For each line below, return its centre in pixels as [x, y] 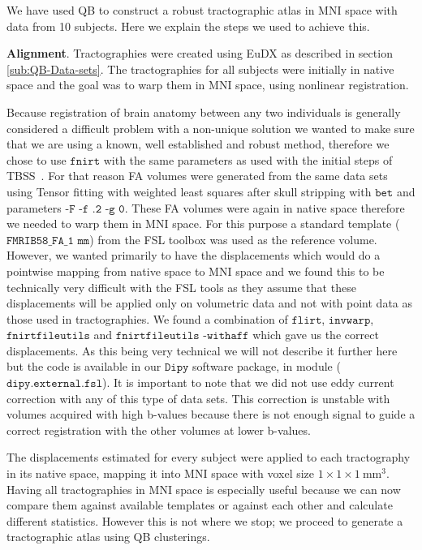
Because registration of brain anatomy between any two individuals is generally [204, 112]
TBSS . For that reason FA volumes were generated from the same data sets [197, 176]
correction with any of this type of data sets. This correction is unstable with [198, 398]
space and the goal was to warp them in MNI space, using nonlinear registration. [208, 85]
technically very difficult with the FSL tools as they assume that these [181, 287]
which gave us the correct [316, 335]
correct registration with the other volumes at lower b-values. [159, 430]
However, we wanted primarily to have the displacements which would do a [194, 255]
